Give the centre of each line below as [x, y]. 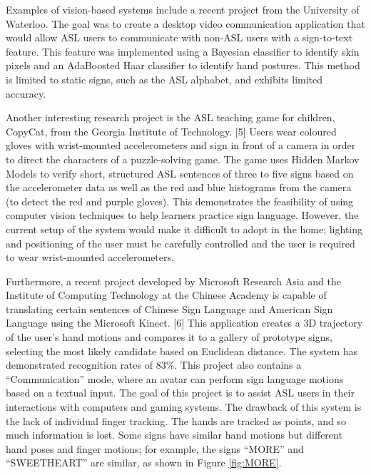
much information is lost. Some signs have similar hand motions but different [174, 435]
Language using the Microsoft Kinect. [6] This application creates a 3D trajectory [184, 323]
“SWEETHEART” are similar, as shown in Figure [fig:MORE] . [144, 463]
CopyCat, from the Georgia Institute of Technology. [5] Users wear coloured [171, 131]
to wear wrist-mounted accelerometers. [90, 257]
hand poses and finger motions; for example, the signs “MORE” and [155, 448]
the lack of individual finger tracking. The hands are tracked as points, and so [176, 420]
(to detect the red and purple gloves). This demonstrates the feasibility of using [180, 201]
